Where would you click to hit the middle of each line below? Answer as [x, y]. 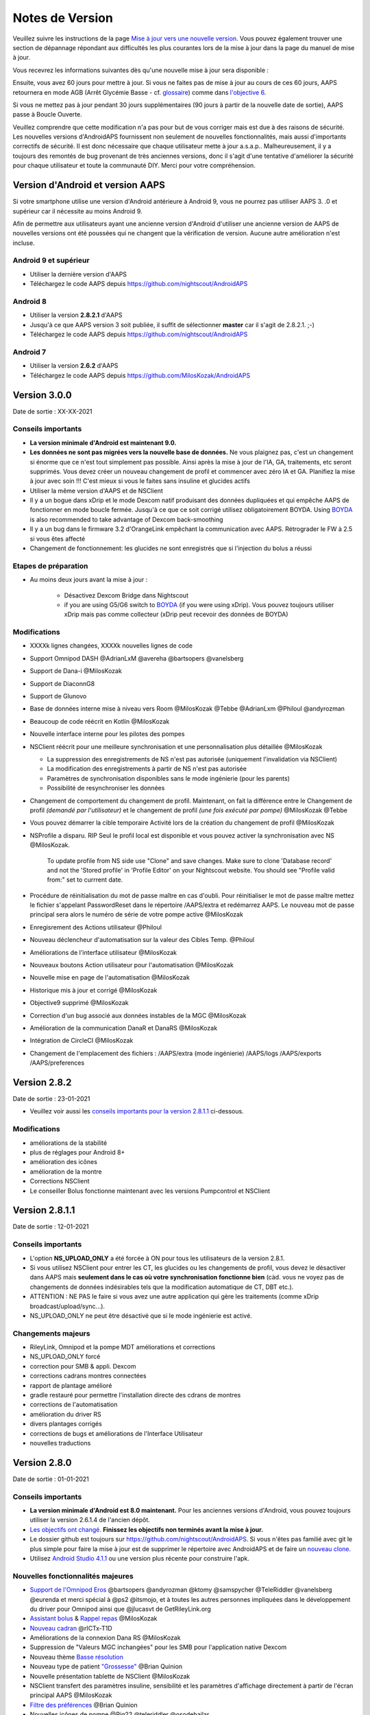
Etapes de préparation [50, 566]
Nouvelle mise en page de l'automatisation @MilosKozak [110, 978]
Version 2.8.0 [42, 1462]
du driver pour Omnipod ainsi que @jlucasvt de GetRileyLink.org [121, 1609]
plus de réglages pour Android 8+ [77, 1152]
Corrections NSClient [60, 1181]
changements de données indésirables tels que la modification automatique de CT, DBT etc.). [162, 1287]
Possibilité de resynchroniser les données [106, 788]
